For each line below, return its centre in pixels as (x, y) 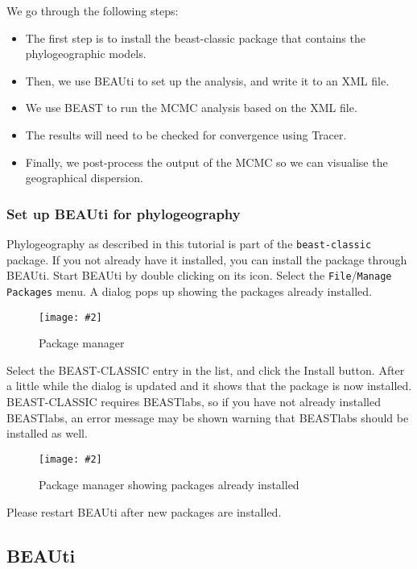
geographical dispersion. (84, 178)
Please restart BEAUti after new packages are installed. (144, 512)
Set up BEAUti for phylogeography (124, 213)
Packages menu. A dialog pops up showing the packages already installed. (189, 291)
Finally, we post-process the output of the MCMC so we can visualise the (206, 162)
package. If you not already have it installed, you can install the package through (207, 259)
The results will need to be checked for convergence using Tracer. (186, 134)
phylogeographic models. (86, 54)
